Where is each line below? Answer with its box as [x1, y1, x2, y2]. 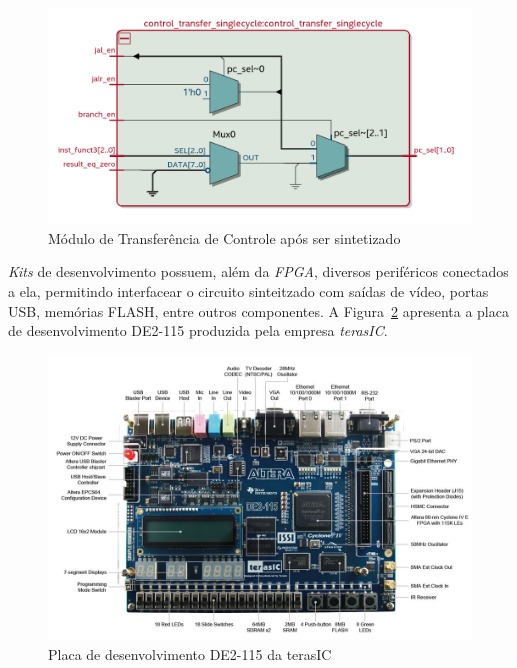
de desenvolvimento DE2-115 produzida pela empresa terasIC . [8, 320, 388, 341]
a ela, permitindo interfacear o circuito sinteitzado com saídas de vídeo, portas [8, 280, 489, 301]
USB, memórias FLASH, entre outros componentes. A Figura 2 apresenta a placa [8, 300, 509, 321]
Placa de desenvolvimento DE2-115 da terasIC [48, 644, 332, 665]
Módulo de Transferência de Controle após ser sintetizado [48, 227, 401, 248]
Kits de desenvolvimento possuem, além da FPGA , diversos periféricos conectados [8, 261, 509, 282]
